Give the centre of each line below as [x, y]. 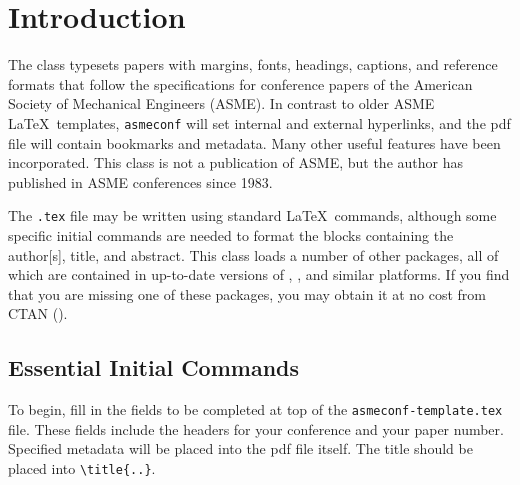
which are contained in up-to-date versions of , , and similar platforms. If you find [259, 274]
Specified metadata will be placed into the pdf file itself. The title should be [240, 448]
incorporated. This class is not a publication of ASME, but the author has [235, 162]
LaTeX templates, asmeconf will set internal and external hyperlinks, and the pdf [259, 122]
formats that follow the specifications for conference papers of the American [240, 83]
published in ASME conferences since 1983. [140, 181]
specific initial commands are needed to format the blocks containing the [231, 235]
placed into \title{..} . [82, 468]
